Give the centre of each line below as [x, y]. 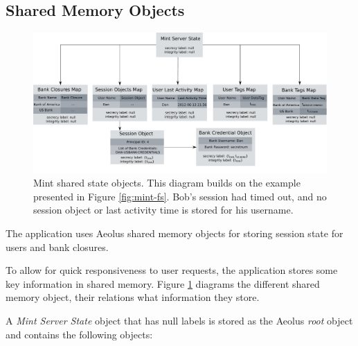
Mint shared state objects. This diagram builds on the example [167, 183]
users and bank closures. [57, 246]
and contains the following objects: [79, 334]
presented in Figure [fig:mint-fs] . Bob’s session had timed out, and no [180, 196]
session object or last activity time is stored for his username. [163, 210]
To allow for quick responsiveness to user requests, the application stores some [172, 270]
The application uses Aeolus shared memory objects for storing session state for [174, 233]
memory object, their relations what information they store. [133, 297]
